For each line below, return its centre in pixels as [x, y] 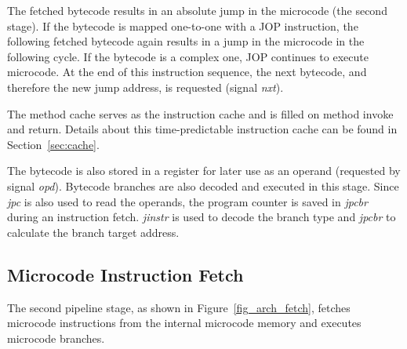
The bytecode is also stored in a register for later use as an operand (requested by [204, 171]
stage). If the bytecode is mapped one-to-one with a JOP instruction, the [183, 25]
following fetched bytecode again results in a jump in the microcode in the [186, 41]
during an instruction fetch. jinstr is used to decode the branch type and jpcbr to [202, 217]
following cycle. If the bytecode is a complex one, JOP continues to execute [188, 56]
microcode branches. [56, 338]
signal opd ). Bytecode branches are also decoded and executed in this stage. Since [203, 185]
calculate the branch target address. [93, 232]
